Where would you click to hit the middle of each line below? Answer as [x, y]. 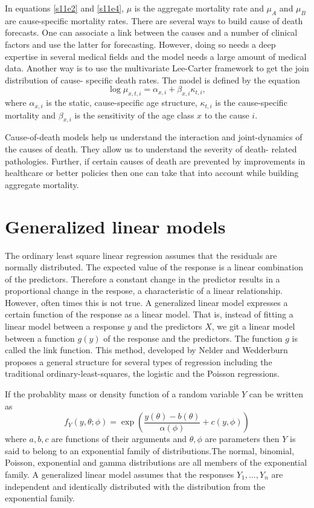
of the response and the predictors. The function [193, 338]
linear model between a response [65, 326]
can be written [276, 394]
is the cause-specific [251, 103]
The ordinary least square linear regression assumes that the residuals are [141, 255]
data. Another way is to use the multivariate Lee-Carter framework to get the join [157, 68]
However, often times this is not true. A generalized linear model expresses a [146, 302]
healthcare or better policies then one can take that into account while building [152, 173]
